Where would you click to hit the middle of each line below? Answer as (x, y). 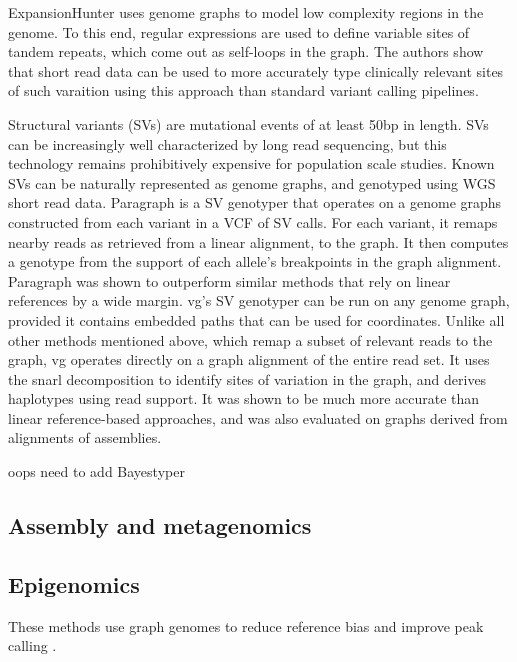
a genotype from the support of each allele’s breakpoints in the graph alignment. (255, 261)
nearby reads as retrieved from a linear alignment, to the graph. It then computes (258, 241)
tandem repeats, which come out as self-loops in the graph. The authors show (246, 51)
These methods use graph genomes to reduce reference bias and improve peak (246, 625)
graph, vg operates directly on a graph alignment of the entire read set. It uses (249, 359)
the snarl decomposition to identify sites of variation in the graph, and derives (247, 378)
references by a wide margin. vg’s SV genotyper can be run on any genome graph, (259, 300)
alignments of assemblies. (85, 437)
